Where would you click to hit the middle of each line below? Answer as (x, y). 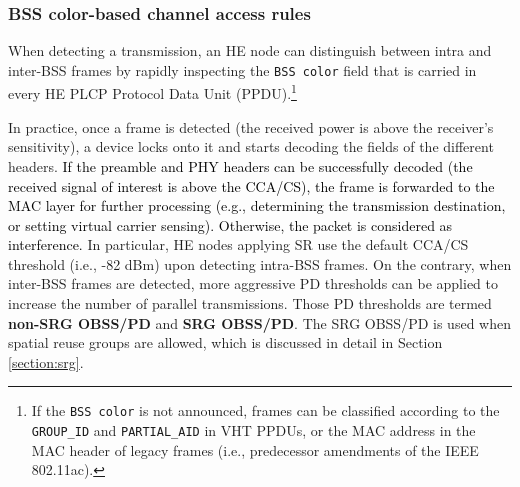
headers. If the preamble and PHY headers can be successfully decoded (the (240, 165)
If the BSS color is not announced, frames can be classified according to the (265, 410)
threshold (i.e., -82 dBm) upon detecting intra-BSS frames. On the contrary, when (260, 263)
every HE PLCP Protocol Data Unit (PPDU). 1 (152, 92)
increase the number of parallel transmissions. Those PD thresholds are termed (250, 303)
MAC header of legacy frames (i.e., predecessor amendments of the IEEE (255, 449)
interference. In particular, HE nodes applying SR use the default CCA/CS (238, 244)
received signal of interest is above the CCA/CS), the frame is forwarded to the (251, 185)
